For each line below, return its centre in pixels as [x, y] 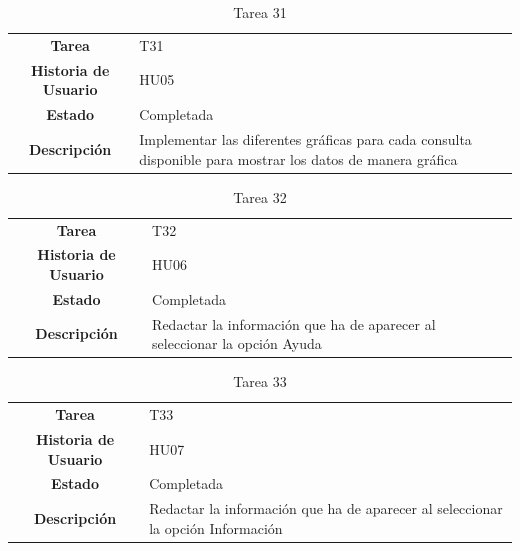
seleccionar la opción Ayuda [237, 343]
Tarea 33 [260, 381]
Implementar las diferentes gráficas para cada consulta [305, 138]
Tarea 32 [260, 196]
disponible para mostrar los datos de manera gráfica [298, 158]
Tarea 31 [260, 12]
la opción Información [216, 527]
